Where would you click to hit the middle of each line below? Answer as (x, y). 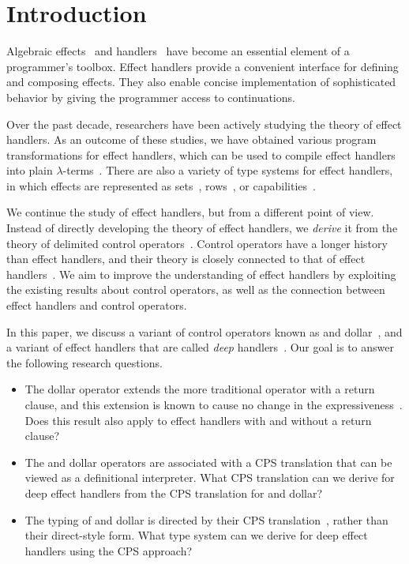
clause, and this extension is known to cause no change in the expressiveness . (214, 404)
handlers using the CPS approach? (109, 550)
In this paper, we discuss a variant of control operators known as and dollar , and (204, 331)
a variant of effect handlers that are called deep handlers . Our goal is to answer (200, 347)
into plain (30, 170)
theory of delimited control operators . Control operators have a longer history (197, 243)
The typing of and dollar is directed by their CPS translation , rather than (206, 519)
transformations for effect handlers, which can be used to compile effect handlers (201, 154)
